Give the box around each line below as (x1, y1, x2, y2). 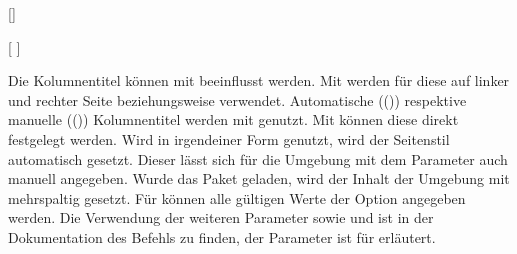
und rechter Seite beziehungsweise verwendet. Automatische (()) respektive (8, 89, 467, 110)
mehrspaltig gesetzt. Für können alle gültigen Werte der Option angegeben (8, 187, 466, 208)
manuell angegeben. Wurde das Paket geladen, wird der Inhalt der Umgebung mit (8, 168, 510, 189)
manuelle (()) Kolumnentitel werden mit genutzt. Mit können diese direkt (8, 109, 459, 130)
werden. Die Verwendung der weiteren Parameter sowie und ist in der (8, 207, 434, 228)
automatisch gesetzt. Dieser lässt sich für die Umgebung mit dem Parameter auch (8, 148, 508, 169)
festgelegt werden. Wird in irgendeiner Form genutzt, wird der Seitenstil (8, 128, 450, 149)
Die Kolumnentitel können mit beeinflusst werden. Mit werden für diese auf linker (8, 70, 510, 91)
